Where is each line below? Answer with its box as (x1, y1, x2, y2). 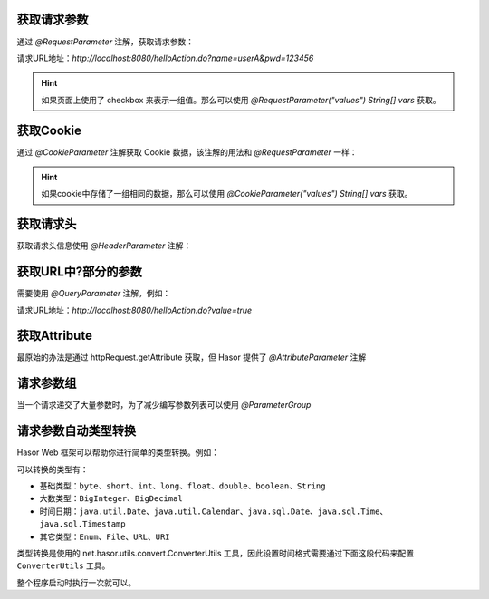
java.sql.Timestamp (39, 519, 126, 529)
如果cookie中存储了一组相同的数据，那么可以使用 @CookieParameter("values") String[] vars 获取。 (41, 188, 413, 199)
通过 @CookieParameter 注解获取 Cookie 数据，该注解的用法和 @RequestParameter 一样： (16, 146, 358, 158)
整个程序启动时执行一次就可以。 (16, 576, 136, 588)
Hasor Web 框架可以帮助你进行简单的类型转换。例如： (16, 447, 220, 458)
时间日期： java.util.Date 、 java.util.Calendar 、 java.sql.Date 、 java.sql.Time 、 (39, 506, 388, 517)
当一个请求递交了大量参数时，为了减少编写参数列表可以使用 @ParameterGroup (16, 400, 312, 411)
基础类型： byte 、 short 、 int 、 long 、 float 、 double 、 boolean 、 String (39, 480, 326, 491)
